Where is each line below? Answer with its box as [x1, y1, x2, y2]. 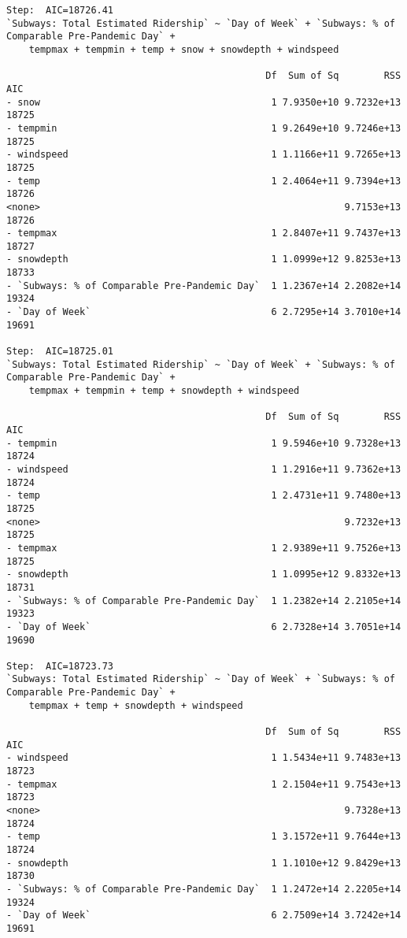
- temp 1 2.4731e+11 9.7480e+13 [6, 490, 401, 502]
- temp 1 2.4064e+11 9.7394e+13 [6, 175, 401, 187]
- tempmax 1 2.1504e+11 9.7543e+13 [6, 778, 401, 790]
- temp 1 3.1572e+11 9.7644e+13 [6, 831, 401, 843]
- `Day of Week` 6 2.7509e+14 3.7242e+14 [6, 910, 401, 921]
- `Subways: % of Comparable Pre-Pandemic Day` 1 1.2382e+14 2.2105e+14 [6, 595, 401, 606]
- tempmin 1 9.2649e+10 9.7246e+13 [6, 122, 401, 134]
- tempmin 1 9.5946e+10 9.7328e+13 [6, 437, 401, 449]
